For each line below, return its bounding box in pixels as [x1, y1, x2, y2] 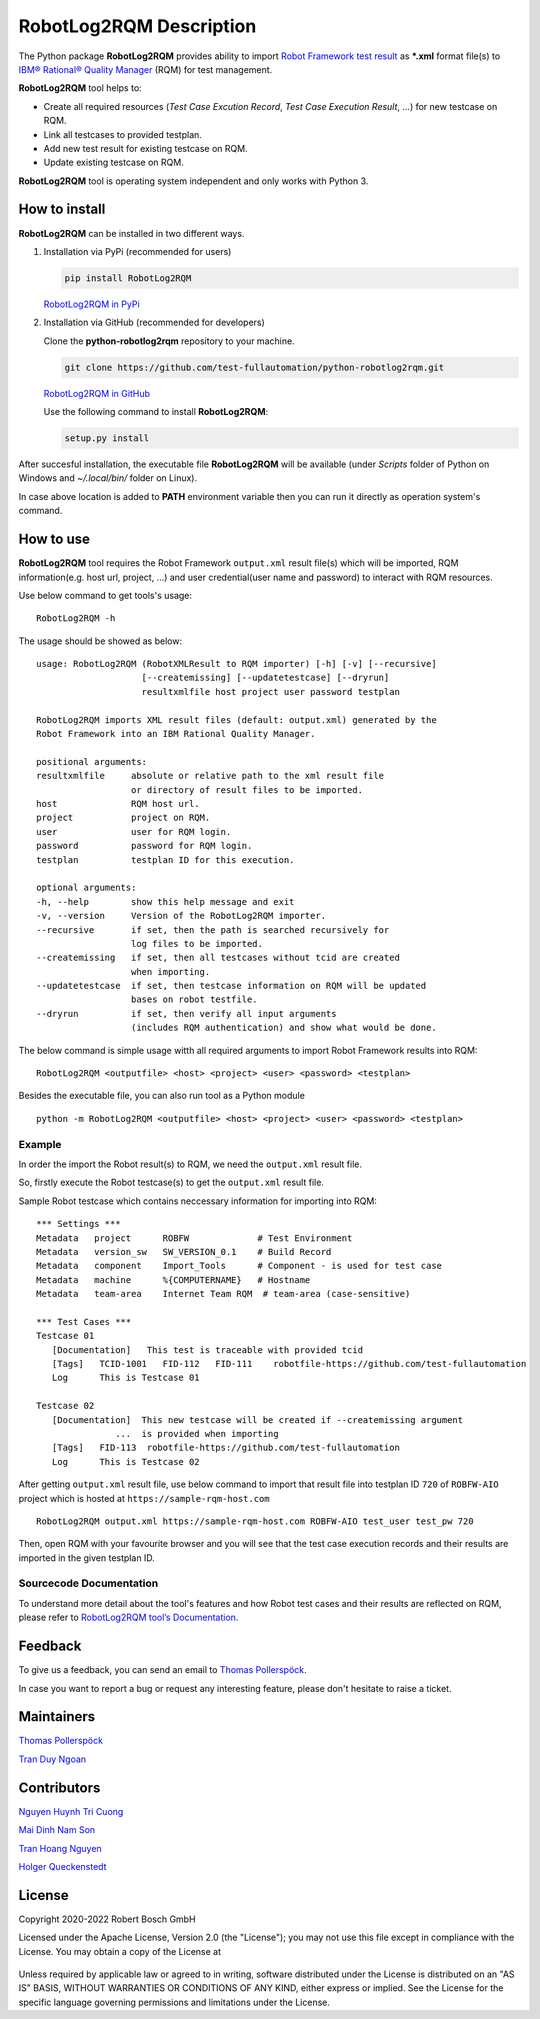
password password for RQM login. [36, 840, 253, 852]
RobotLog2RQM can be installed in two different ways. [18, 227, 245, 239]
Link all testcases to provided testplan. [43, 128, 202, 140]
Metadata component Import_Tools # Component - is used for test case [36, 1260, 443, 1272]
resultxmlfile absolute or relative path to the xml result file [36, 770, 385, 782]
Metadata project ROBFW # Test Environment [36, 1232, 353, 1244]
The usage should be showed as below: [18, 635, 183, 647]
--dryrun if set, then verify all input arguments [36, 1008, 337, 1019]
